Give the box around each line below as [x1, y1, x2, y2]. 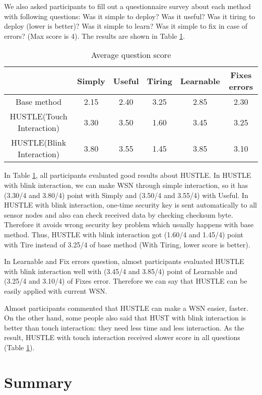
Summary [4, 371, 73, 392]
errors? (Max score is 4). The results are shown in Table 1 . [4, 30, 185, 41]
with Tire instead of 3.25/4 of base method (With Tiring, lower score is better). [4, 239, 250, 249]
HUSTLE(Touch [10, 110, 68, 122]
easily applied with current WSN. [4, 285, 107, 296]
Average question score [91, 49, 171, 61]
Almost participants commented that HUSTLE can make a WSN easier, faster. [4, 302, 248, 313]
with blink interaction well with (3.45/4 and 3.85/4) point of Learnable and [4, 266, 238, 276]
